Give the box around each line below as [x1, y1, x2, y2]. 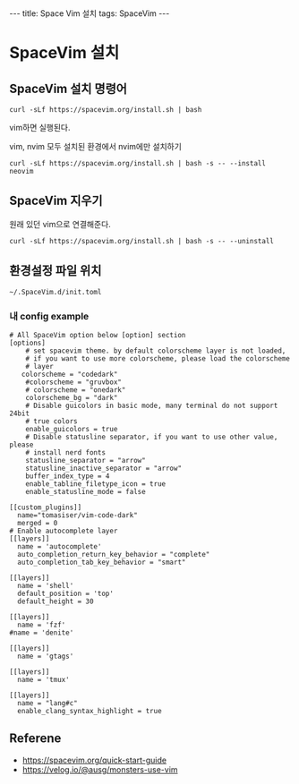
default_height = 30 [17, 597, 94, 606]
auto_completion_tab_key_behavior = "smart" [17, 558, 186, 567]
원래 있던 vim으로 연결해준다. [9, 218, 112, 229]
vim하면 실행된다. [9, 123, 71, 132]
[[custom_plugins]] [9, 503, 82, 512]
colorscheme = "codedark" [21, 370, 118, 379]
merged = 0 [17, 518, 58, 527]
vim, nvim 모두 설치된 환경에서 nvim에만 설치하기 [9, 141, 182, 151]
